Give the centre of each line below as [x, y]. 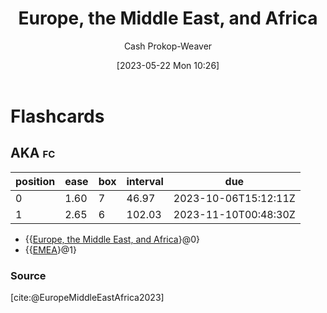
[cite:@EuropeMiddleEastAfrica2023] [87, 298]
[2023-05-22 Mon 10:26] [168, 65]
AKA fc [33, 153]
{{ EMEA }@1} [51, 249]
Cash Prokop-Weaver [168, 46]
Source [28, 275]
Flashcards [57, 116]
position [35, 181]
